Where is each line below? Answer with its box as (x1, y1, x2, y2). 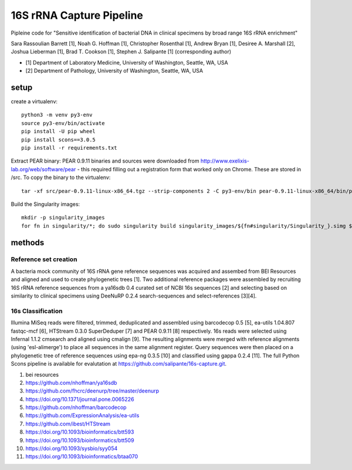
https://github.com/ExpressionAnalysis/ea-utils (25, 412, 140, 419)
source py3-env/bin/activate (21, 120, 105, 126)
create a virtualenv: (11, 98, 58, 105)
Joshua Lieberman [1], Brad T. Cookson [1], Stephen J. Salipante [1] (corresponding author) (11, 48, 232, 55)
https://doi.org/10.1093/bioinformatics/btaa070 (25, 453, 138, 460)
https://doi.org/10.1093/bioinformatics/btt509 (25, 437, 134, 444)
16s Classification (11, 307, 63, 315)
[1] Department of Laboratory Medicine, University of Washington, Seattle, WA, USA (25, 59, 228, 66)
